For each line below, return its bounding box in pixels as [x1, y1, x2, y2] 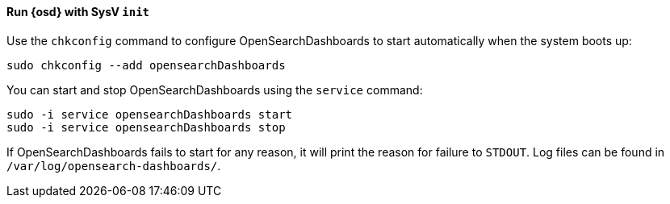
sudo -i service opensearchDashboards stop [6, 120, 286, 134]
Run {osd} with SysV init [6, 5, 149, 19]
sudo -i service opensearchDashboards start [6, 107, 293, 121]
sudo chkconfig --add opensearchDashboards [6, 58, 286, 72]
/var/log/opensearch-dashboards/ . [6, 158, 221, 173]
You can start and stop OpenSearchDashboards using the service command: [6, 82, 423, 97]
